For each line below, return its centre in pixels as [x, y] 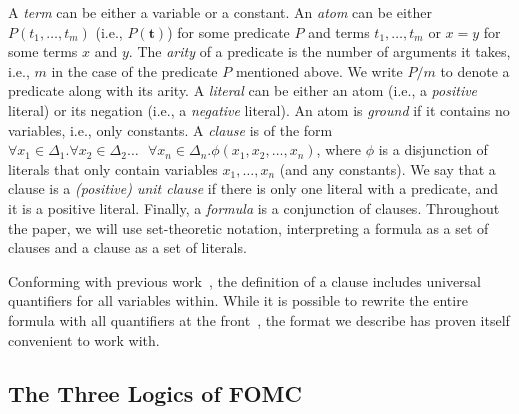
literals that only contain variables [113, 168]
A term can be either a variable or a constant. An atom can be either [220, 12]
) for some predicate [228, 31]
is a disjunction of [433, 149]
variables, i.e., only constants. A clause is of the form [170, 129]
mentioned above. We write [319, 70]
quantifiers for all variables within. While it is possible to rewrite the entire [238, 300]
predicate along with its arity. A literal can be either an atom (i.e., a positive [243, 90]
